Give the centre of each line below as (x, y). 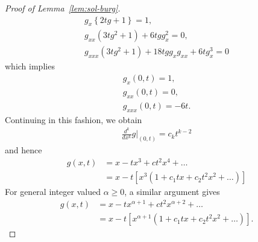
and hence (24, 150)
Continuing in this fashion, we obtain (74, 119)
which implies (30, 66)
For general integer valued (53, 192)
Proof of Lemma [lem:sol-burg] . (63, 8)
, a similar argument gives (172, 192)
